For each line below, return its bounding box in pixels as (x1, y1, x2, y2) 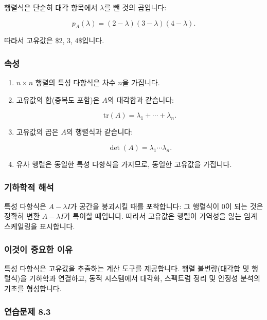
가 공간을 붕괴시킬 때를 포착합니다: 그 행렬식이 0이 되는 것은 (70, 200, 263, 211)
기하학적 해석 (4, 180, 54, 193)
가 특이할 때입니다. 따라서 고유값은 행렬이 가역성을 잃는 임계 (63, 211, 257, 221)
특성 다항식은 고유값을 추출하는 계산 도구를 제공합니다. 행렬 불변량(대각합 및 (4, 262, 250, 273)
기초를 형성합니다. (4, 283, 62, 293)
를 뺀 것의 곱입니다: (104, 2, 167, 12)
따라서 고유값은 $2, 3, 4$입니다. (4, 35, 104, 46)
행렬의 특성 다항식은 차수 (35, 77, 116, 88)
